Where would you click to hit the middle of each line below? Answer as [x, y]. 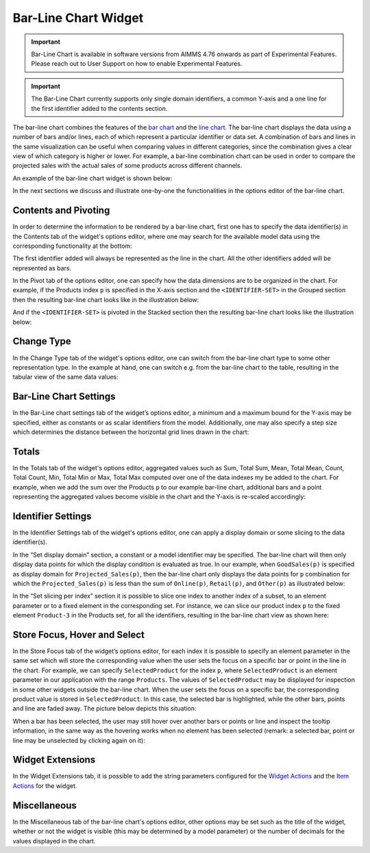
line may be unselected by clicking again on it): [79, 740]
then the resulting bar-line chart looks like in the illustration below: [106, 300]
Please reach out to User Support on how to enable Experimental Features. [137, 64]
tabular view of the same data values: [66, 377]
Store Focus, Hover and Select [79, 634]
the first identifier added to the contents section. [99, 108]
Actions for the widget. [45, 786]
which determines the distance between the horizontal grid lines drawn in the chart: [131, 432]
